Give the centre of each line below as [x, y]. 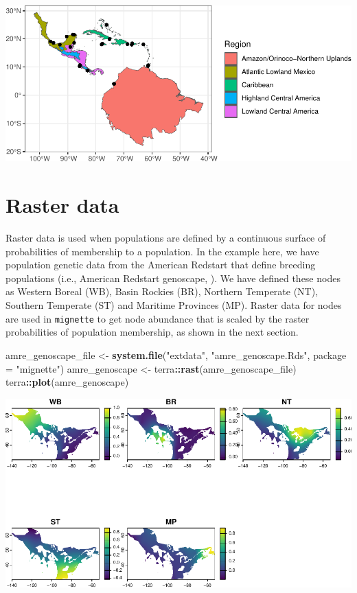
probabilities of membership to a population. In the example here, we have [162, 251]
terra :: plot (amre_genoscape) [67, 382]
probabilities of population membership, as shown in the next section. [152, 332]
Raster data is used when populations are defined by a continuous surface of [166, 238]
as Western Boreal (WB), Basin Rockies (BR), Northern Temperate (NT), [162, 291]
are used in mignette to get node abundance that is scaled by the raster [158, 318]
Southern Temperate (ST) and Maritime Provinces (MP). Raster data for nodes [174, 305]
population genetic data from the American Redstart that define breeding [161, 265]
